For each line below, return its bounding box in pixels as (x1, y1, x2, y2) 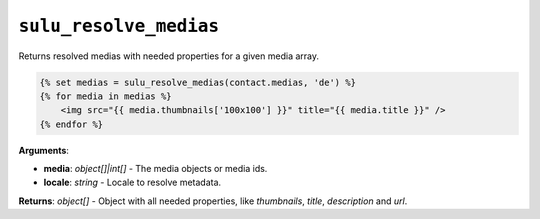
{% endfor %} (39, 118, 104, 130)
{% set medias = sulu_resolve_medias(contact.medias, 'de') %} (39, 76, 357, 88)
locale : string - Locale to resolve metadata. (43, 176, 222, 189)
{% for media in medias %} (39, 90, 172, 102)
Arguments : (18, 144, 70, 156)
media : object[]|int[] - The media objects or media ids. (43, 163, 268, 175)
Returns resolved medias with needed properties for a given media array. (18, 50, 320, 62)
